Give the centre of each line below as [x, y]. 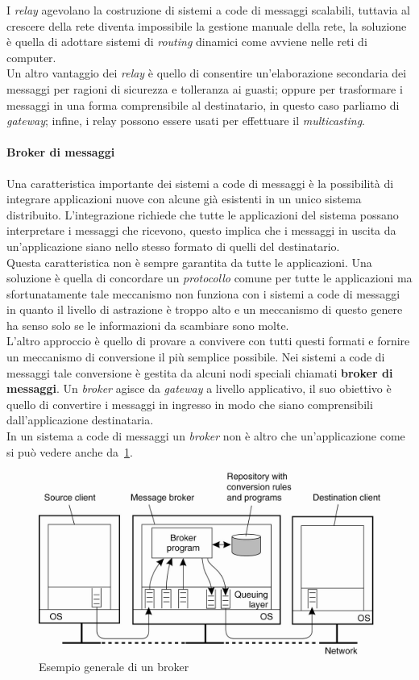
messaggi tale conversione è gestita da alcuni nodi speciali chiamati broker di [200, 372]
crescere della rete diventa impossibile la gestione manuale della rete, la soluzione [207, 25]
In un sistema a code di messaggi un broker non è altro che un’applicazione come [206, 436]
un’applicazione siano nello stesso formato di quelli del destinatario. [173, 246]
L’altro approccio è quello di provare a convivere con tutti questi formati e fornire [208, 341]
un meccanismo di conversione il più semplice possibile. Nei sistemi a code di [196, 357]
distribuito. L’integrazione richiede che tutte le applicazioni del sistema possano [203, 214]
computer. [31, 57]
